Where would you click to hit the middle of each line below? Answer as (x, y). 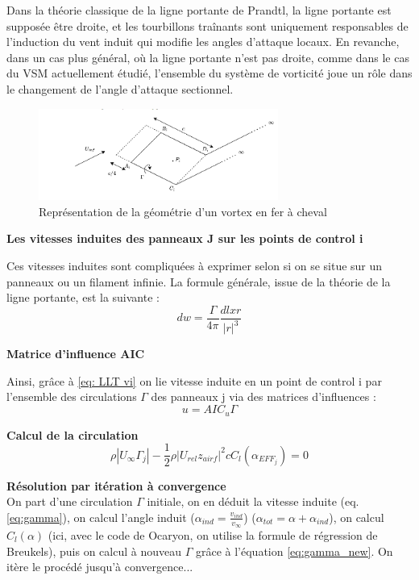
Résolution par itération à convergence (116, 485)
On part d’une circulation (70, 501)
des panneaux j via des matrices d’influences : (263, 396)
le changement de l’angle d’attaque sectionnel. (120, 88)
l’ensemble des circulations (72, 396)
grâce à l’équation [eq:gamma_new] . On (294, 551)
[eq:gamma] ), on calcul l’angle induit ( (101, 517)
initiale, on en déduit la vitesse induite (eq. (253, 501)
